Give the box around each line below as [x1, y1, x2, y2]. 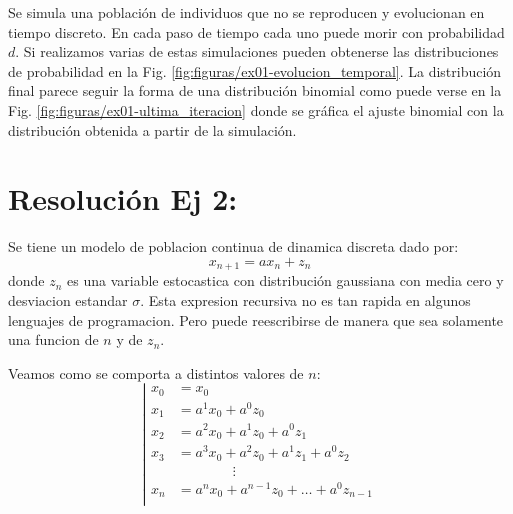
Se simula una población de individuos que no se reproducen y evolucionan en [8, 2, 485, 22]
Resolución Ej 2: [8, 178, 238, 219]
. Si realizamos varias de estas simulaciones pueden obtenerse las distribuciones [15, 41, 499, 62]
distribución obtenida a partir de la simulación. [8, 119, 297, 140]
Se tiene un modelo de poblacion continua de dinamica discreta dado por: [8, 236, 459, 257]
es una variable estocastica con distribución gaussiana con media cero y [67, 270, 504, 291]
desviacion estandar [8, 289, 128, 310]
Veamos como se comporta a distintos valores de [8, 362, 304, 383]
